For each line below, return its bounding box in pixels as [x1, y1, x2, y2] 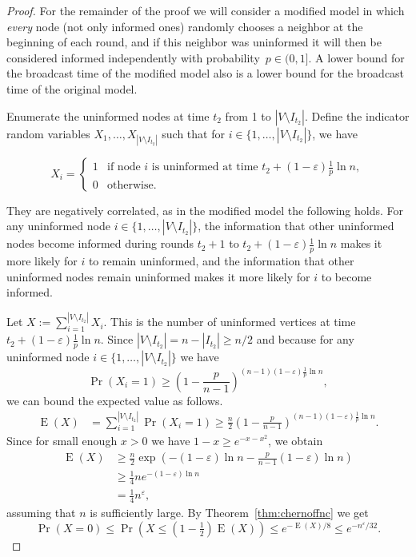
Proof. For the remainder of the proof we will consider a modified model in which [6, 2, 405, 18]
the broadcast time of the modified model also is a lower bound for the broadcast [6, 65, 405, 82]
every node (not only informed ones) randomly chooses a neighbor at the [6, 18, 363, 34]
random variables [6, 125, 90, 141]
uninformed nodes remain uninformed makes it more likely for [6, 268, 310, 284]
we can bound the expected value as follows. [6, 392, 223, 408]
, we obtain [268, 432, 323, 449]
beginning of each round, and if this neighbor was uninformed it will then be [6, 34, 382, 50]
